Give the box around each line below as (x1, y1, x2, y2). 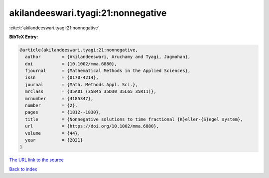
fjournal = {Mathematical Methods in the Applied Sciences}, (25, 68, 191, 74)
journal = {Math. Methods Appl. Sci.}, (25, 82, 138, 87)
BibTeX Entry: (9, 34, 38, 40)
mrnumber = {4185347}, (25, 96, 94, 101)
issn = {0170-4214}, (25, 75, 99, 80)
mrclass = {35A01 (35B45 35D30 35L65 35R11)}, (25, 89, 156, 94)
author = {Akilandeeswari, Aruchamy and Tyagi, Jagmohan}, (25, 54, 191, 59)
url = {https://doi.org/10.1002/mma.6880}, (25, 123, 159, 129)
